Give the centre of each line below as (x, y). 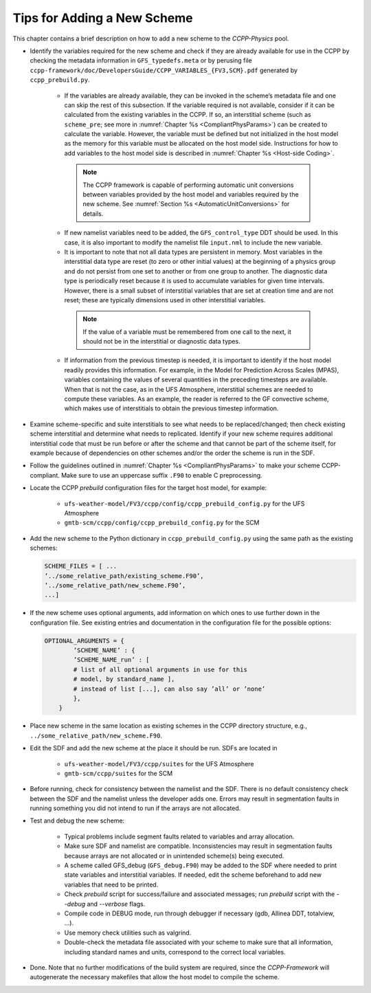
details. (93, 214)
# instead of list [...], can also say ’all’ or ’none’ (169, 689)
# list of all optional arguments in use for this (160, 669)
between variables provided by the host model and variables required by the (191, 194)
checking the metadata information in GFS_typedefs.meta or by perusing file (141, 60)
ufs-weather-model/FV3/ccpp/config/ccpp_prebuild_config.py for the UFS (184, 503)
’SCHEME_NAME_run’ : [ (112, 660)
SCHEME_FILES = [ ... (81, 566)
